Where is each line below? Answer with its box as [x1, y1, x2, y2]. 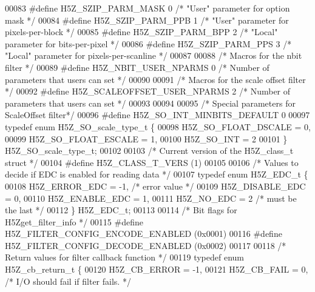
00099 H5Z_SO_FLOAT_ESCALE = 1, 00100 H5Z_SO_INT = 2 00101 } [5, 132, 288, 145]
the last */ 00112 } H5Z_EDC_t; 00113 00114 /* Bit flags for [5, 204, 237, 216]
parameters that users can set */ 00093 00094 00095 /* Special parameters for [5, 96, 296, 109]
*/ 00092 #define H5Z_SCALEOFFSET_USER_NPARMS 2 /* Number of [5, 85, 291, 98]
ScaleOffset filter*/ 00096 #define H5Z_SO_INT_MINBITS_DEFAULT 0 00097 [5, 108, 310, 121]
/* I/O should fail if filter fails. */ [5, 274, 131, 287]
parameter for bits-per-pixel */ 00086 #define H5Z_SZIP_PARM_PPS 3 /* [5, 37, 292, 50]
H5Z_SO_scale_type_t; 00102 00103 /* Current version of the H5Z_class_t [5, 144, 294, 157]
